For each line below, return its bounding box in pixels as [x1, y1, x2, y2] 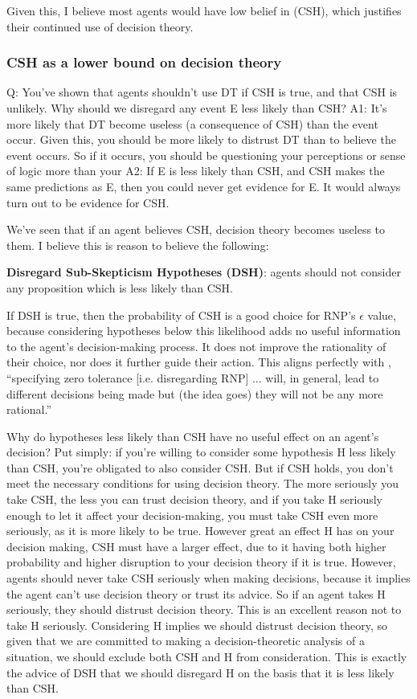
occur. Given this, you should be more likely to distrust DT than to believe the [6, 131, 396, 148]
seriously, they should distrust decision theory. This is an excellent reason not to [6, 601, 402, 618]
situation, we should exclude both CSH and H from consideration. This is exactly [6, 648, 407, 664]
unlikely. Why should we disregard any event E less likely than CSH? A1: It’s [6, 100, 387, 116]
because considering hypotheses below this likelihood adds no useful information [6, 322, 401, 339]
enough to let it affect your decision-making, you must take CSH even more [6, 506, 378, 523]
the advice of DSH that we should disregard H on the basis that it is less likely [6, 664, 395, 681]
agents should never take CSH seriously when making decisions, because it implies [6, 570, 411, 587]
